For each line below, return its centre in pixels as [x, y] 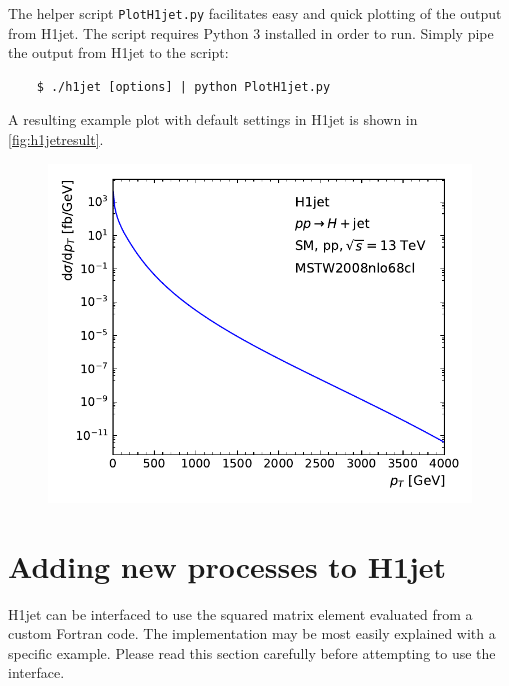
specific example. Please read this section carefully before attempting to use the [252, 652]
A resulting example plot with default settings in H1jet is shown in [213, 119]
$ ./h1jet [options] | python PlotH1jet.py [183, 86]
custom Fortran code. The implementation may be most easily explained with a [252, 633]
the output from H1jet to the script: [118, 52]
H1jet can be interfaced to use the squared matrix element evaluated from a [240, 613]
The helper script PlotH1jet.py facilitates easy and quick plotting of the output [255, 13]
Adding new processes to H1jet [227, 565]
